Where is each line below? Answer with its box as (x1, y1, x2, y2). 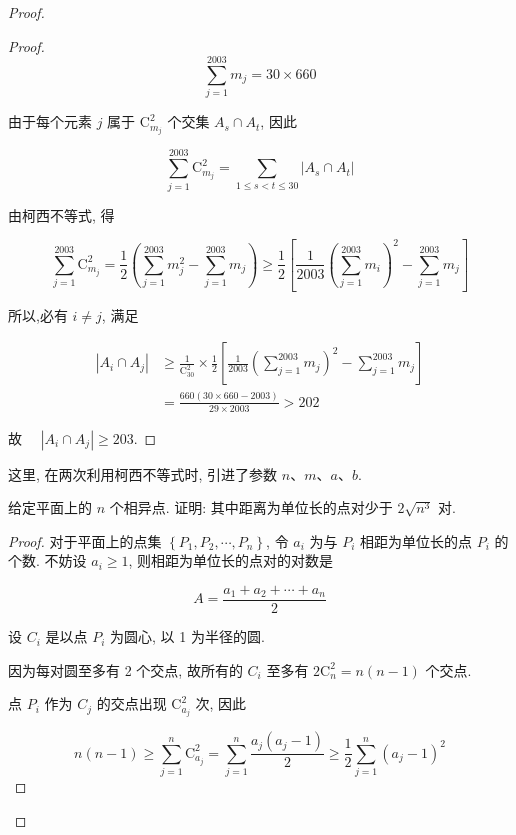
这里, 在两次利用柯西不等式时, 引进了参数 (8, 463, 278, 484)
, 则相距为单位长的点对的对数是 (128, 550, 334, 571)
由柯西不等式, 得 (8, 204, 115, 225)
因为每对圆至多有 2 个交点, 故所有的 (8, 659, 243, 680)
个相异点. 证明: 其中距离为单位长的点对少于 (109, 497, 393, 518)
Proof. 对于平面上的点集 (8, 530, 162, 551)
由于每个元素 (8, 111, 92, 132)
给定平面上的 (8, 497, 92, 518)
